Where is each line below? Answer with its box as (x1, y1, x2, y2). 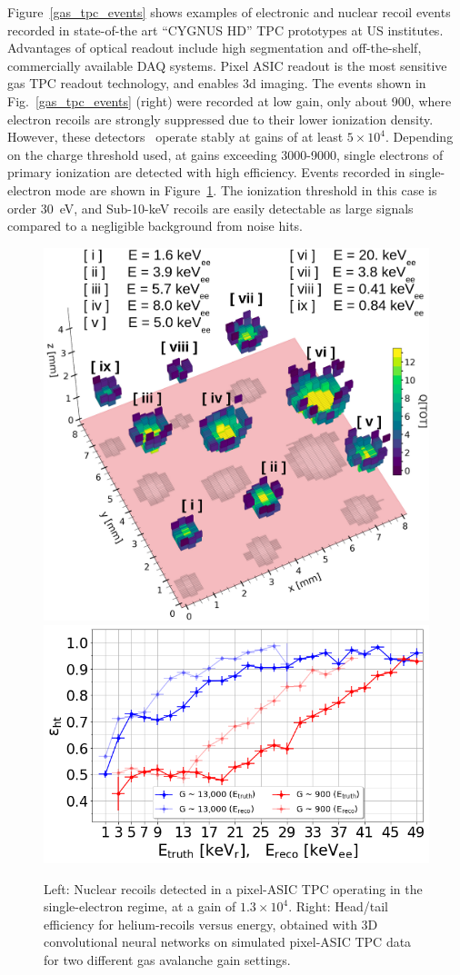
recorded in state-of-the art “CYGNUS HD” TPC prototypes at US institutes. (7, 20, 444, 39)
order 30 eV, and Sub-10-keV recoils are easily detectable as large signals (7, 198, 414, 217)
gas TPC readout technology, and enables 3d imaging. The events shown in (7, 74, 426, 93)
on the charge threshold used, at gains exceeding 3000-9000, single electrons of (7, 144, 444, 164)
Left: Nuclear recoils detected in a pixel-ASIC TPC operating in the (44, 879, 423, 898)
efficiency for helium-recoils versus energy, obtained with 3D (44, 914, 378, 933)
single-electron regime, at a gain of (44, 897, 236, 916)
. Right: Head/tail (288, 897, 388, 916)
